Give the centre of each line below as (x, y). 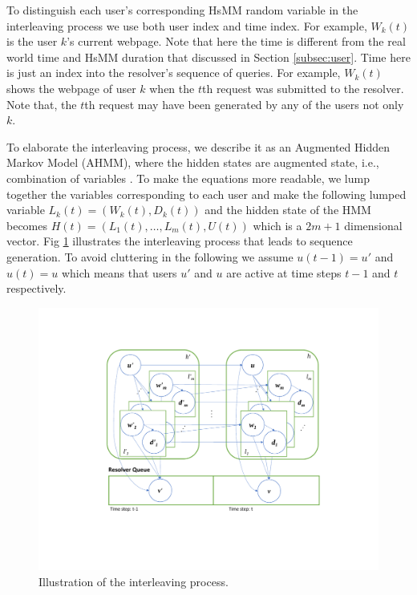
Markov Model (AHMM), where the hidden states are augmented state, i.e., (193, 162)
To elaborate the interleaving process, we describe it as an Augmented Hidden (198, 146)
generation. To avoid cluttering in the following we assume (150, 256)
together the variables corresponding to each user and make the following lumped (206, 194)
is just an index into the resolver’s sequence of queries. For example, (174, 73)
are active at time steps (284, 272)
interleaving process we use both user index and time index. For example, (187, 25)
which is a (277, 225)
